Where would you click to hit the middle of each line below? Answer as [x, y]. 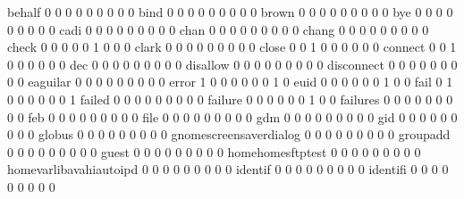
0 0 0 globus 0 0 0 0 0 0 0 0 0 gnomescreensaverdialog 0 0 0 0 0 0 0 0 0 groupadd [229, 134]
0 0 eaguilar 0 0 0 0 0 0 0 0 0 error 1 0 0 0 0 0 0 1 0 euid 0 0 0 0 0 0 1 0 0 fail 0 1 [230, 82]
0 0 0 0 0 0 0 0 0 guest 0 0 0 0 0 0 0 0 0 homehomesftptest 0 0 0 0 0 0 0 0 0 [214, 151]
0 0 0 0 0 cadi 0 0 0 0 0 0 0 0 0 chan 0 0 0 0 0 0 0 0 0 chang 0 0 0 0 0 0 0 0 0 [218, 29]
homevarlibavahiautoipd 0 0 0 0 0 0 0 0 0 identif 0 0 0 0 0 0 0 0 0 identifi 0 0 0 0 [228, 169]
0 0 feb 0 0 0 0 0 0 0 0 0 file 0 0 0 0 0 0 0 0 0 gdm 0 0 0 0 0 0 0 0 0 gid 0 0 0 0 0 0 [232, 116]
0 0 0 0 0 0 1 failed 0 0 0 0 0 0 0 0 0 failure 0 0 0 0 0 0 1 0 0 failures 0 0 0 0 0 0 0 [230, 99]
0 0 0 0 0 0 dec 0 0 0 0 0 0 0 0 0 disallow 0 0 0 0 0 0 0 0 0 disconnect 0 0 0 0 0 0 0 [232, 64]
